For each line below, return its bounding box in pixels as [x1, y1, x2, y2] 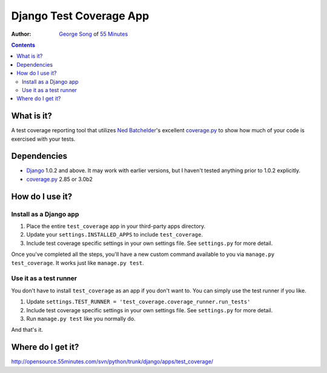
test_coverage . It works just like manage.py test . [11, 259, 145, 266]
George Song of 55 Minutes [59, 30, 128, 38]
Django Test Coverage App [11, 9, 150, 22]
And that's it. [11, 326, 44, 334]
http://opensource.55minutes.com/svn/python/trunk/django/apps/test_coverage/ [11, 358, 214, 365]
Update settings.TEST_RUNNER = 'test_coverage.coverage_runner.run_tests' [26, 298, 251, 306]
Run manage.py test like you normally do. [26, 315, 136, 322]
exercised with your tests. [11, 135, 76, 143]
